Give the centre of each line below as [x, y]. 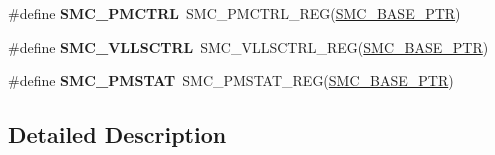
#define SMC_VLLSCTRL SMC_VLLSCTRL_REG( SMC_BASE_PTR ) [248, 46]
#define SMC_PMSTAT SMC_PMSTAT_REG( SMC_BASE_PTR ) [231, 80]
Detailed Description [117, 134]
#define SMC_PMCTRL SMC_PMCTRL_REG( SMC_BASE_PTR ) [234, 13]
